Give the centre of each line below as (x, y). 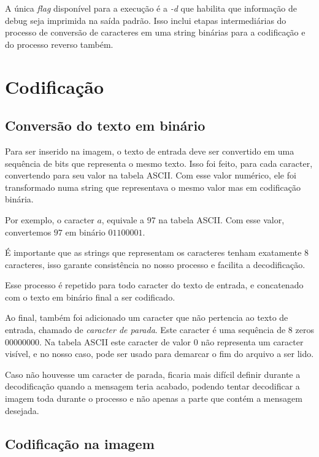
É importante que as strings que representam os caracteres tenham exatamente (153, 252)
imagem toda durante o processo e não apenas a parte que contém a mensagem (154, 398)
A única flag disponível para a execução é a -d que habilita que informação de (151, 8)
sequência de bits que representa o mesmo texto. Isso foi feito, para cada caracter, (159, 163)
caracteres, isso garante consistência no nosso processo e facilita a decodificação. (155, 264)
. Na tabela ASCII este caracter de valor (115, 341)
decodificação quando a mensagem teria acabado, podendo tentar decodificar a (152, 386)
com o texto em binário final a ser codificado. (90, 297)
